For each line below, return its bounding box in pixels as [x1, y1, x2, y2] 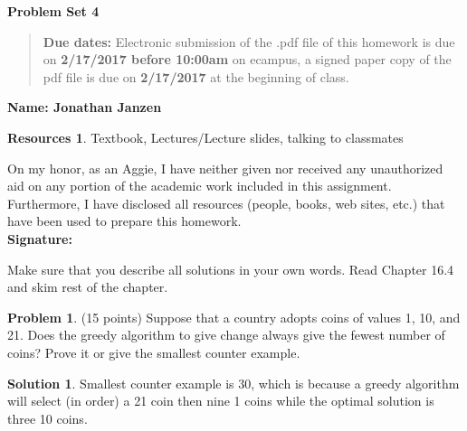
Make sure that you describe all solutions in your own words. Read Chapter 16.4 [7, 259, 454, 278]
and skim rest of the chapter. [7, 277, 168, 296]
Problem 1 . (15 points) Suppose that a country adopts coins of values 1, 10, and [7, 307, 461, 326]
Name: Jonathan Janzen [7, 98, 162, 117]
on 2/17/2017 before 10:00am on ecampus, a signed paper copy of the [43, 50, 452, 69]
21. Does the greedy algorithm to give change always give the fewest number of [7, 325, 445, 344]
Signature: [7, 229, 72, 248]
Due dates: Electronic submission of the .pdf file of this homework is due [43, 32, 455, 51]
